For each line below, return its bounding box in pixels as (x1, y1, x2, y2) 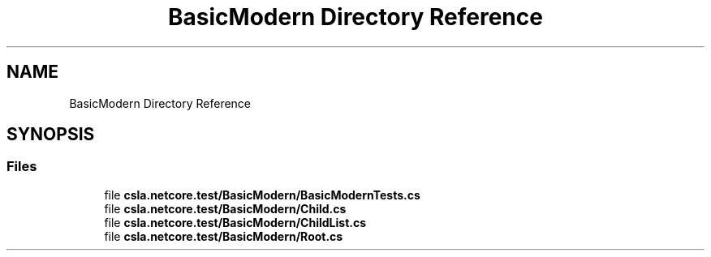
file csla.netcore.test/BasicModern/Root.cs (104, 229, 343, 243)
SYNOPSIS (6, 124, 95, 145)
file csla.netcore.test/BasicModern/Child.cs (104, 201, 347, 216)
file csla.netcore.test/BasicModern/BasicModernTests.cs (104, 187, 420, 202)
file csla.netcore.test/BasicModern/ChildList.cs (104, 215, 367, 229)
